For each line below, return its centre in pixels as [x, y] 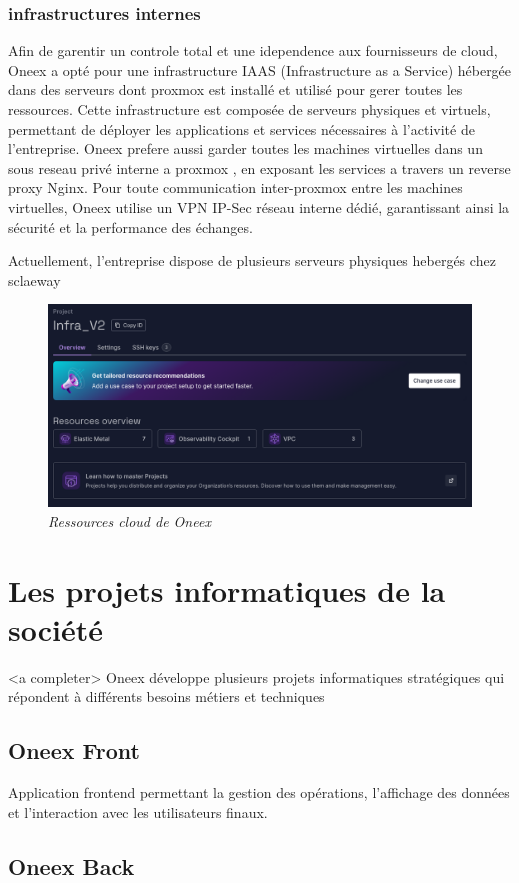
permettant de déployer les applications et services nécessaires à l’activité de [241, 128]
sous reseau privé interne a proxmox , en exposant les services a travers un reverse [259, 167]
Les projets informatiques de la [227, 589]
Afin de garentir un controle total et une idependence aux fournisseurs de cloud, [253, 50]
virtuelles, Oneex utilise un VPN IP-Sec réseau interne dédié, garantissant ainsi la [259, 206]
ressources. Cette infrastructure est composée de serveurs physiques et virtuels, [249, 109]
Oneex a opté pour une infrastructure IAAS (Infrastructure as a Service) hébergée [260, 69]
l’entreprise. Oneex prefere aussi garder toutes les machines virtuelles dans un [245, 148]
